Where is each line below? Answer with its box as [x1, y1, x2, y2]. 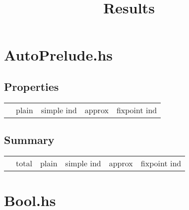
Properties [4, 78, 59, 94]
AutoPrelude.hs [4, 45, 113, 65]
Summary [4, 132, 55, 147]
